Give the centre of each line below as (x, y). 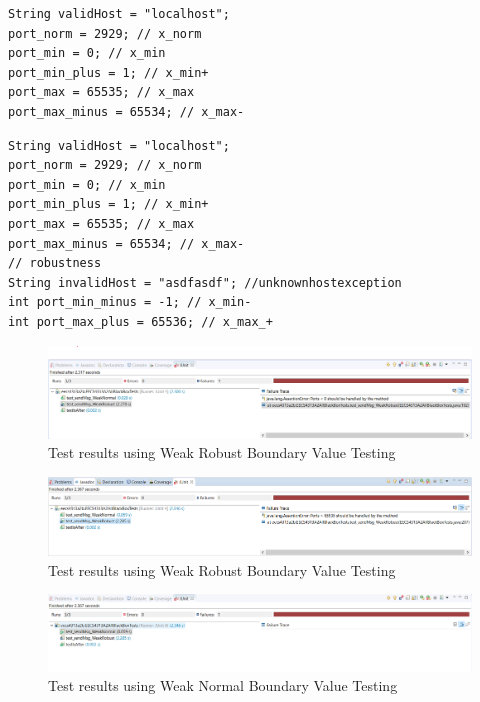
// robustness (55, 263)
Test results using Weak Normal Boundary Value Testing (223, 685)
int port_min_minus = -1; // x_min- (130, 302)
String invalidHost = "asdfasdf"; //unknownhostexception (205, 282)
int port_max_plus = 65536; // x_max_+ (140, 321)
